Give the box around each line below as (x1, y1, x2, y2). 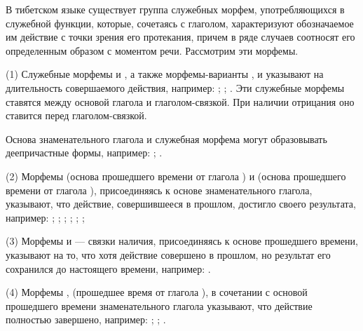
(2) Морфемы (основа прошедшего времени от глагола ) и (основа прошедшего (6, 168, 346, 183)
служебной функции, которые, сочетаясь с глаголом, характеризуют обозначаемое (6, 15, 354, 30)
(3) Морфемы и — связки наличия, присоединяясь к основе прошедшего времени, (6, 234, 358, 248)
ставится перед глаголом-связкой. (6, 108, 147, 123)
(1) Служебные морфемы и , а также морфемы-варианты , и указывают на (6, 67, 324, 81)
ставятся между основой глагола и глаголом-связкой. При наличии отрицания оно (6, 94, 355, 109)
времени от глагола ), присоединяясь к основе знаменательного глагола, (6, 182, 313, 197)
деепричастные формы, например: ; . (6, 145, 163, 160)
